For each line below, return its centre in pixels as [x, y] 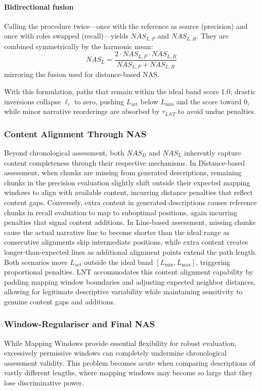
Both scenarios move [36, 262]
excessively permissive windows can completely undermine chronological [115, 353]
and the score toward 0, [213, 101]
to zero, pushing [99, 101]
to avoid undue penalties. [217, 111]
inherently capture [213, 152]
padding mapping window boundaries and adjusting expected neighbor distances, [130, 281]
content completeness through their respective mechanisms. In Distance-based [125, 162]
